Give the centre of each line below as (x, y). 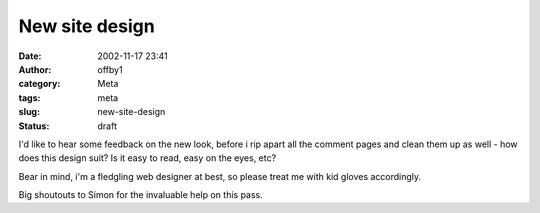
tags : (29, 97)
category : (39, 84)
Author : (35, 69)
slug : (29, 112)
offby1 (110, 69)
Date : (30, 56)
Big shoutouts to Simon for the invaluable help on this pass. (141, 195)
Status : (34, 126)
